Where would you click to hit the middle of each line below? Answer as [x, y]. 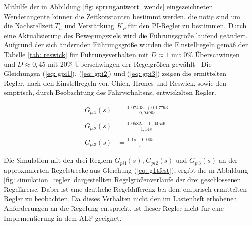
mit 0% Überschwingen [205, 54]
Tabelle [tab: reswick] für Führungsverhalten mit [76, 54]
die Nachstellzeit [28, 26]
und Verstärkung [90, 26]
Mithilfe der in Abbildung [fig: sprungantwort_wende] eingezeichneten [108, 6]
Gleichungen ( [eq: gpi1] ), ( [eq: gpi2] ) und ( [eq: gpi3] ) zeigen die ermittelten [115, 73]
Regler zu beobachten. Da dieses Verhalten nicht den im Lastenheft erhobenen [121, 198]
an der [228, 160]
